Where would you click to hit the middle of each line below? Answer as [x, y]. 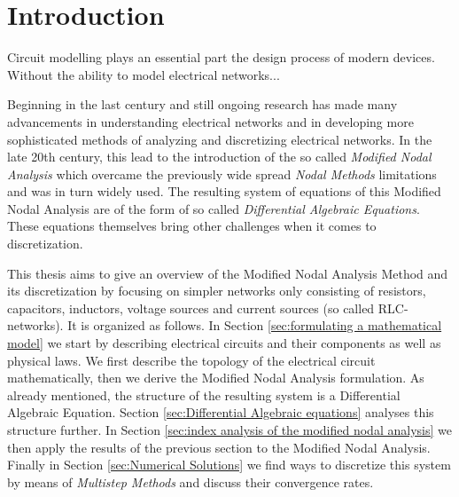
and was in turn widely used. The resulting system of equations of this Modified [224, 191]
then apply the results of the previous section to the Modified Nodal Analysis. [219, 447]
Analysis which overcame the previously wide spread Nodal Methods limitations [222, 174]
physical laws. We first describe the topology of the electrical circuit [191, 360]
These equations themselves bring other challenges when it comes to [192, 226]
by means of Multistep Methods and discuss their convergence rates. [191, 481]
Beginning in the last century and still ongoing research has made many [202, 104]
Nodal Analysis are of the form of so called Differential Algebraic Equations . [214, 208]
